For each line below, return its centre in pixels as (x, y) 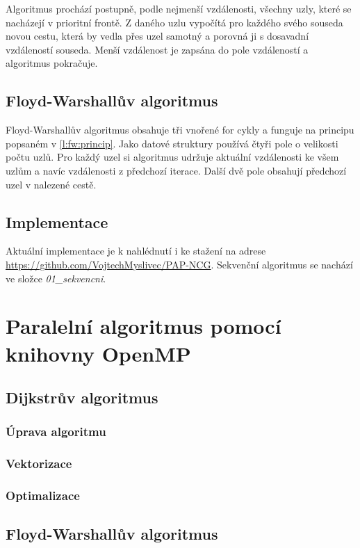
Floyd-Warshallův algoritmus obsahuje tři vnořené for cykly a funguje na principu (180, 130)
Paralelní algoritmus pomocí (144, 326)
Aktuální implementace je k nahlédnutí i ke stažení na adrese (136, 251)
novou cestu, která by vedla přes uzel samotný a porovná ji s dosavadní (157, 36)
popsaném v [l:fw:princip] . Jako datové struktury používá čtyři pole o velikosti (172, 143)
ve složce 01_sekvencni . (56, 278)
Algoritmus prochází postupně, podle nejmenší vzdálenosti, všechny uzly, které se (179, 8)
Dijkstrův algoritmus (82, 397)
